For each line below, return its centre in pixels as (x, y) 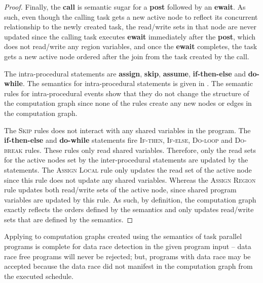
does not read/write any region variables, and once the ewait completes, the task (131, 46)
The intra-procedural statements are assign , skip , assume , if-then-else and (125, 73)
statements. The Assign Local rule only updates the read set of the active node (128, 169)
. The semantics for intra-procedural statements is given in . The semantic (138, 83)
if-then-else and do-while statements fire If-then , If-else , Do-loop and (118, 140)
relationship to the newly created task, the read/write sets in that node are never (130, 27)
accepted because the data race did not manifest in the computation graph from (128, 266)
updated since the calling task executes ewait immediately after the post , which (130, 36)
